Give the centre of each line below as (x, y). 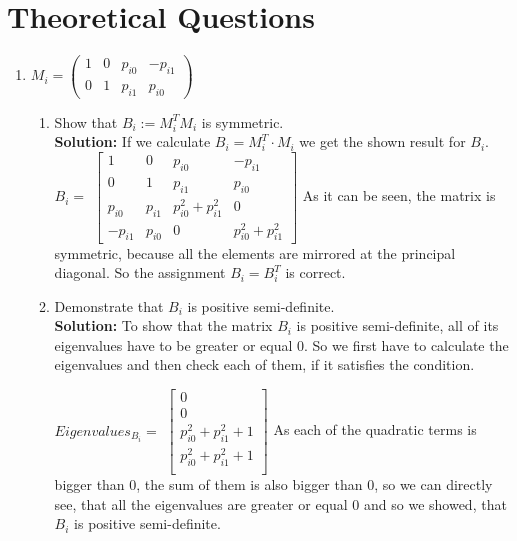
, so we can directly (433, 483)
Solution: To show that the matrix (163, 325)
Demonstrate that (109, 305)
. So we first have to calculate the (406, 344)
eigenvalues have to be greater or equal (173, 344)
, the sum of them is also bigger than (249, 483)
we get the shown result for (382, 141)
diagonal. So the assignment (140, 272)
